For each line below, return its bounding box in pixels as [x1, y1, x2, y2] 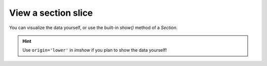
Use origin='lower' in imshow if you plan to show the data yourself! [22, 47, 167, 53]
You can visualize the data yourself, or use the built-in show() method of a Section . [9, 25, 178, 31]
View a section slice [9, 7, 93, 18]
